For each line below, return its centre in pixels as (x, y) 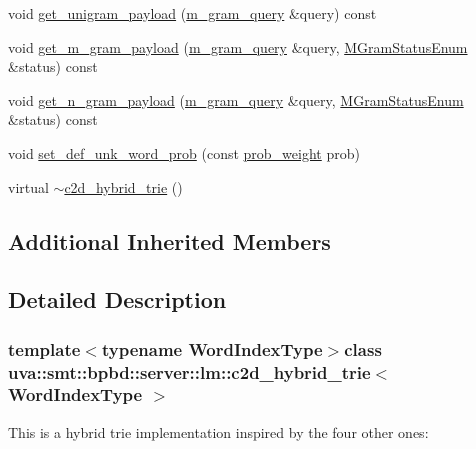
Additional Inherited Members (169, 240)
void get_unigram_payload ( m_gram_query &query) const (192, 13)
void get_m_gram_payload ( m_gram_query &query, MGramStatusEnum (238, 46)
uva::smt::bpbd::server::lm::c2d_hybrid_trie (189, 371)
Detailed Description (117, 299)
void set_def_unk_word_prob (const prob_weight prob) (184, 152)
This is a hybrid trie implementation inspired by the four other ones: (218, 431)
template (44, 348)
